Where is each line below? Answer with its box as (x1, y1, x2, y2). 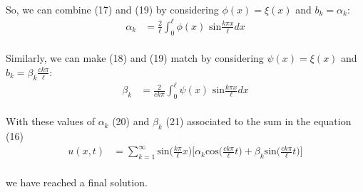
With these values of (6, 114, 95, 129)
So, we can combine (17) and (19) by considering (6, 1, 219, 16)
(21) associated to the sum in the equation (165, 114, 352, 129)
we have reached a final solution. (6, 174, 148, 189)
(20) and (112, 114, 150, 129)
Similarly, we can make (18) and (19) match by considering (6, 50, 264, 65)
